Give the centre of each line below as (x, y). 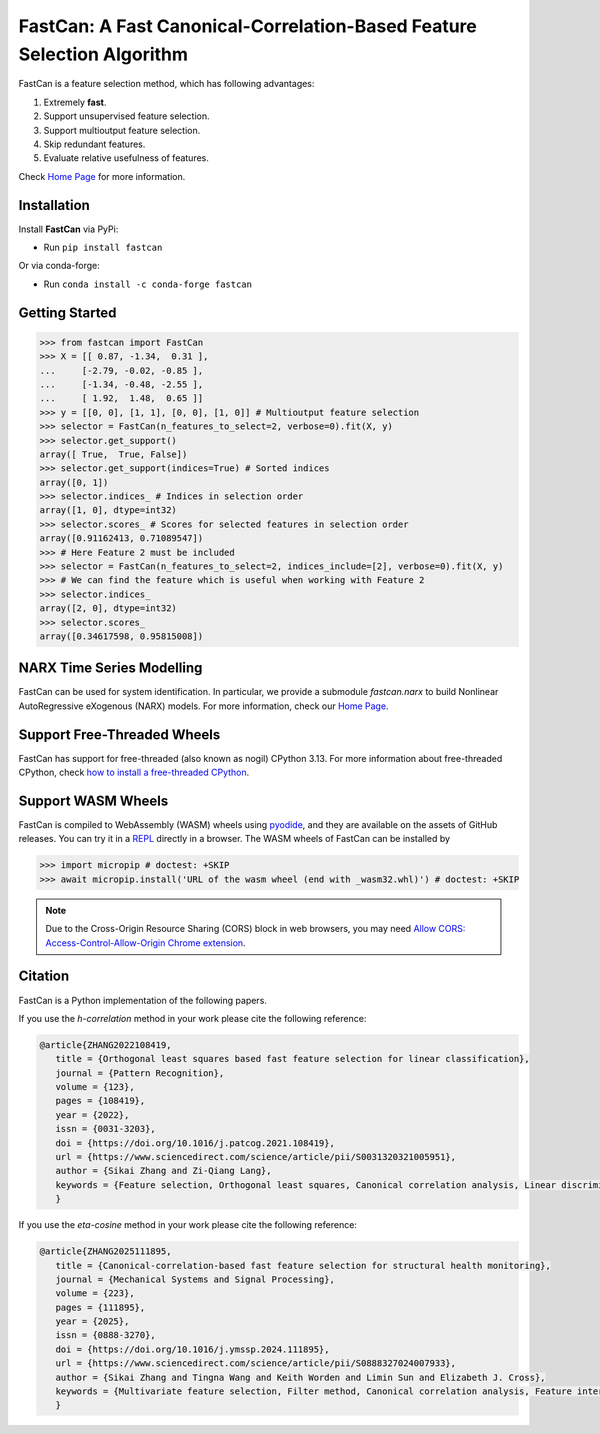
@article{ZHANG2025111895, (105, 1251)
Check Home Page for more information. (102, 176)
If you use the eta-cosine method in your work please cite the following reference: (187, 1225)
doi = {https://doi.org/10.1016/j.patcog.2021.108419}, (195, 1143)
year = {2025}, (92, 1321)
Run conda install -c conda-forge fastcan (147, 284)
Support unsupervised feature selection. (126, 116)
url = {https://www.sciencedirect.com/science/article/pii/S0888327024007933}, (256, 1363)
